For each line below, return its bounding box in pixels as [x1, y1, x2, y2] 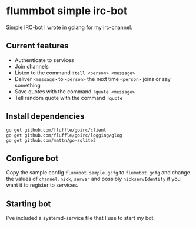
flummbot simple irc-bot [6, 4, 128, 18]
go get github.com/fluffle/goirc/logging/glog [6, 132, 122, 138]
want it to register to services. [6, 181, 78, 189]
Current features [6, 41, 69, 51]
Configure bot [6, 153, 59, 163]
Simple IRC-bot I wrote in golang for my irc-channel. [6, 24, 132, 31]
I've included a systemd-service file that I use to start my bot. [6, 215, 155, 222]
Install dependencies [6, 111, 85, 122]
